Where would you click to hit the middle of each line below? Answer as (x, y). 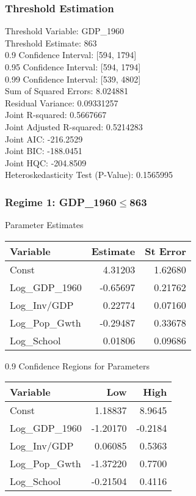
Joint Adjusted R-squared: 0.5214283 (74, 126)
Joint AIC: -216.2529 (44, 139)
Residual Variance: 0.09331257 (62, 102)
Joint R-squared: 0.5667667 (56, 115)
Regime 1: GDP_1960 (61, 202)
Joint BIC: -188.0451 (44, 151)
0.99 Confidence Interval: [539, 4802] (73, 79)
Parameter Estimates (44, 225)
